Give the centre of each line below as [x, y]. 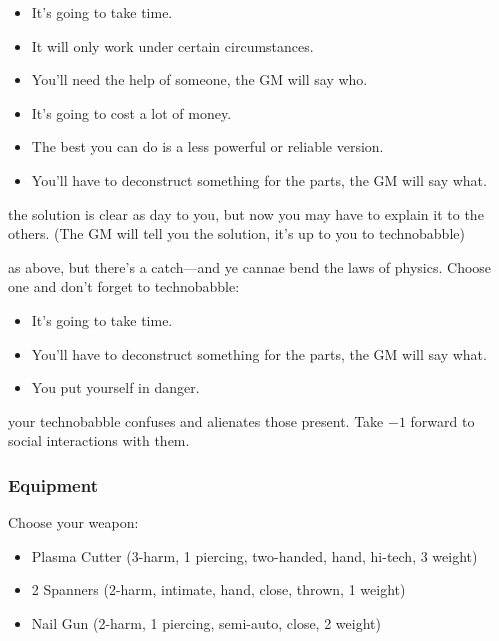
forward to [442, 420]
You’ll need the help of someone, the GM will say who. [199, 79]
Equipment [53, 484]
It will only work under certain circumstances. [172, 45]
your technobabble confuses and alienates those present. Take [196, 420]
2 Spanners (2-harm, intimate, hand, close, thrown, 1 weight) [218, 589]
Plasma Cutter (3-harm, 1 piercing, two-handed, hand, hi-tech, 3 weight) [254, 555]
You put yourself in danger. [115, 387]
